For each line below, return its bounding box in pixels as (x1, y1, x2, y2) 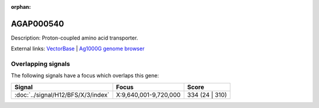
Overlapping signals (11, 60, 70, 68)
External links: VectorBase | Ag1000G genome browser (11, 45, 145, 53)
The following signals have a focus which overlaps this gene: (11, 72, 159, 79)
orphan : (11, 4, 31, 10)
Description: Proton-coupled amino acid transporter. (11, 34, 138, 41)
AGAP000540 (11, 18, 64, 29)
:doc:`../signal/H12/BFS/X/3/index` (14, 90, 110, 99)
